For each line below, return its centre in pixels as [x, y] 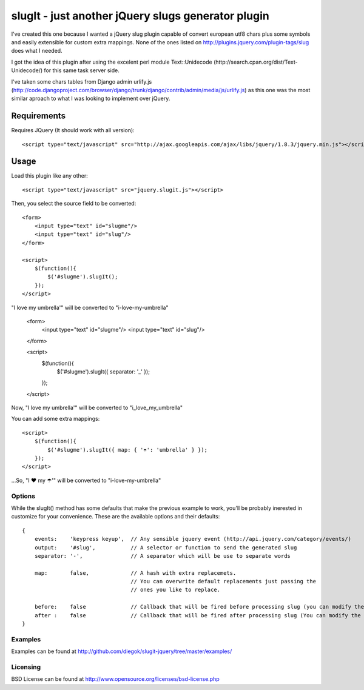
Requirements [39, 116]
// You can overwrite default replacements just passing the [224, 581]
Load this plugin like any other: [49, 176]
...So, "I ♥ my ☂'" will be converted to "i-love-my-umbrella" [86, 480]
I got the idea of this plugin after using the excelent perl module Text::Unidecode [112, 62]
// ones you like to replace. [176, 590]
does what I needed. [37, 51]
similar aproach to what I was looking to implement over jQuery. [91, 99]
